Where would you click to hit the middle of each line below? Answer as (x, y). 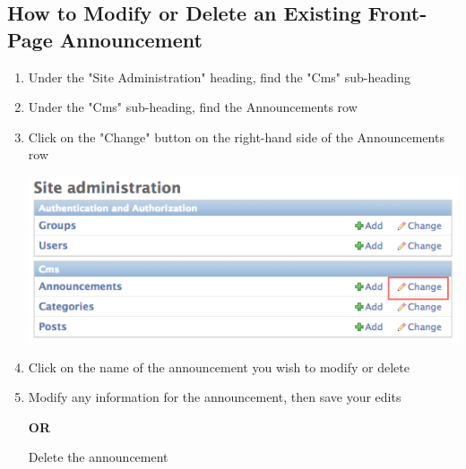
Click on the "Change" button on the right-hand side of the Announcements (236, 136)
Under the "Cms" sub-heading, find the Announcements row (193, 107)
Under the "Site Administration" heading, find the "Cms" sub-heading (219, 77)
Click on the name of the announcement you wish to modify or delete (219, 367)
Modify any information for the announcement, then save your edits (215, 397)
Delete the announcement (98, 457)
